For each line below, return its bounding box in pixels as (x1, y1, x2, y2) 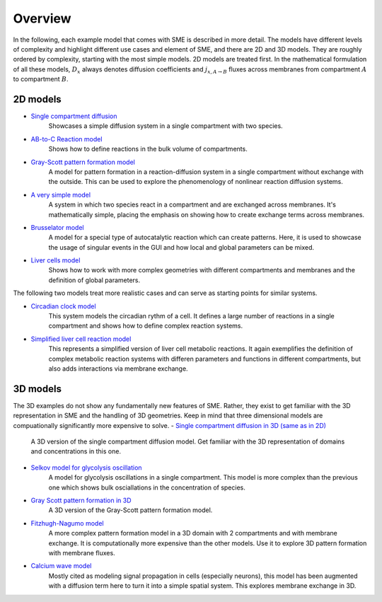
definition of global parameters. (48, 276, 141, 284)
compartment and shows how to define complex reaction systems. (48, 322, 243, 330)
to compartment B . (13, 75, 69, 83)
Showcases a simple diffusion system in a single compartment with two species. (48, 122, 283, 130)
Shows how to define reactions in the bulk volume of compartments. (48, 145, 248, 154)
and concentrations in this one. (30, 447, 122, 456)
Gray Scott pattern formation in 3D (30, 496, 132, 505)
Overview (13, 11, 71, 26)
